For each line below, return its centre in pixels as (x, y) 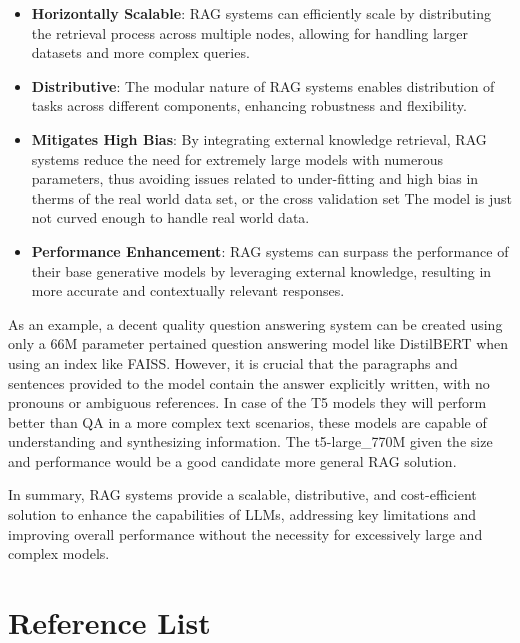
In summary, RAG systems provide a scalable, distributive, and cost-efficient (242, 494)
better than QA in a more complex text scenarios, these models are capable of (247, 421)
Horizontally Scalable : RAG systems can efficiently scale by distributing (261, 13)
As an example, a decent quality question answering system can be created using (255, 323)
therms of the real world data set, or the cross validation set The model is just (271, 197)
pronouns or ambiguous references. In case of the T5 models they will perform (247, 402)
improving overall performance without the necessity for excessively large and (245, 533)
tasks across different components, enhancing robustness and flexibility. (249, 105)
